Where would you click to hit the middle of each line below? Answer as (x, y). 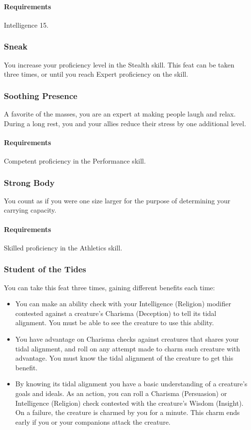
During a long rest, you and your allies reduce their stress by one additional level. (125, 123)
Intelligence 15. (26, 25)
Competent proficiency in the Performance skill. (75, 161)
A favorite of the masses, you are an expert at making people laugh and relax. (120, 114)
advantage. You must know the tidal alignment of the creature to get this (124, 358)
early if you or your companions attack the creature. (93, 422)
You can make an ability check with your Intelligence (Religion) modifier (123, 304)
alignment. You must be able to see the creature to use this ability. (115, 322)
